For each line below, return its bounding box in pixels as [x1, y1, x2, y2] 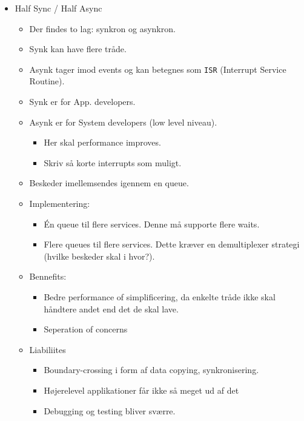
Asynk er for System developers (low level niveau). [29, 115, 217, 128]
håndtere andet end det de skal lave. [44, 302, 179, 315]
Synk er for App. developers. [29, 95, 136, 108]
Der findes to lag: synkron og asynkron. [29, 22, 176, 35]
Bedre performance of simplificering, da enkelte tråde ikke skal [44, 290, 276, 303]
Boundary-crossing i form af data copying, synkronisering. [44, 363, 259, 376]
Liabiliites [29, 343, 66, 355]
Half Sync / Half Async [15, 2, 102, 14]
